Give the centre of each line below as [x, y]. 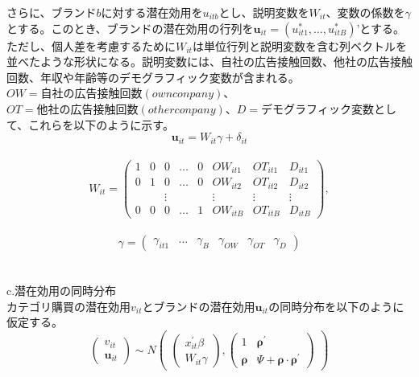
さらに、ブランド [52, 12]
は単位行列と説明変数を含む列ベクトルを [299, 45]
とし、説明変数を [264, 12]
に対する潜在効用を [152, 12]
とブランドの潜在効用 [199, 306]
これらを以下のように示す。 [101, 124]
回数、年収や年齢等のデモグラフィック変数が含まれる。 [153, 77]
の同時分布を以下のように [336, 306]
